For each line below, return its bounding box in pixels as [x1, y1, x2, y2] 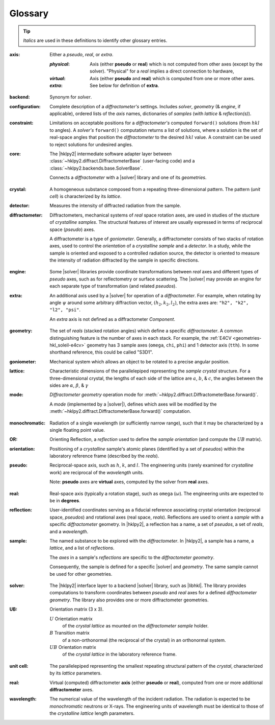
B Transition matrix [49, 630, 90, 636]
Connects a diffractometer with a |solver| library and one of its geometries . [49, 174, 207, 181]
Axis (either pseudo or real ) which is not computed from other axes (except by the [90, 61, 263, 67]
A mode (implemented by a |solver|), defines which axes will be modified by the [49, 401, 217, 407]
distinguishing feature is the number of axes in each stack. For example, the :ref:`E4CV [49, 335, 232, 341]
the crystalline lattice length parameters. [49, 710, 135, 716]
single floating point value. [49, 427, 105, 433]
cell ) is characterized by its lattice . [49, 193, 122, 199]
